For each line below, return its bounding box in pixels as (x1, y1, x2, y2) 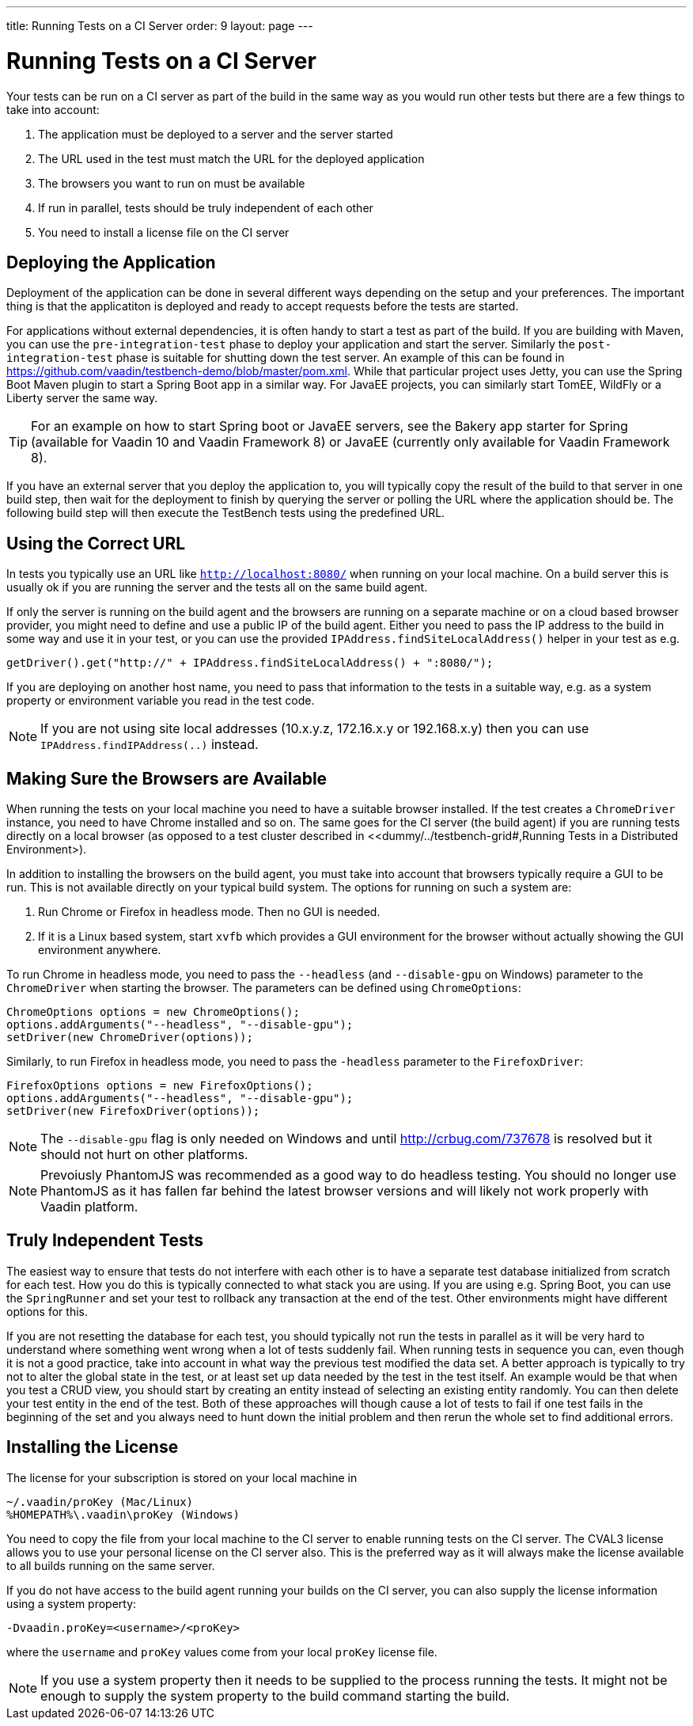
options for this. (6, 1304, 88, 1318)
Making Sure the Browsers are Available (6, 768, 328, 789)
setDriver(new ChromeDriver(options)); (6, 1031, 253, 1044)
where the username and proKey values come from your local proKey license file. (6, 1644, 437, 1659)
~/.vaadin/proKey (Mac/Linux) (6, 1495, 194, 1508)
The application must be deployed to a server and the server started (38, 127, 393, 141)
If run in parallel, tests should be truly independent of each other (38, 200, 373, 215)
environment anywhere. (38, 943, 161, 957)
